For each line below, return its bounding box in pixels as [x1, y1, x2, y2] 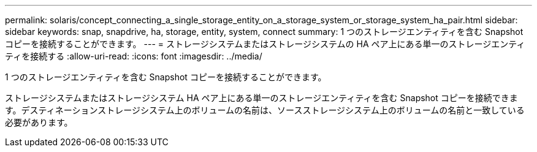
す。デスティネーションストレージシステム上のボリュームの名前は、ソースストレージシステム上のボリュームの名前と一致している [5, 105, 525, 115]
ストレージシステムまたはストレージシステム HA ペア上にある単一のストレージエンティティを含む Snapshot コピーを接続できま [5, 93, 518, 103]
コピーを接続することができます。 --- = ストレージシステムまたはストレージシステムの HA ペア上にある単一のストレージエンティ [5, 39, 525, 49]
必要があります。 [5, 117, 73, 127]
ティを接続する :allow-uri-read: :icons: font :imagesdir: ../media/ [5, 51, 262, 61]
